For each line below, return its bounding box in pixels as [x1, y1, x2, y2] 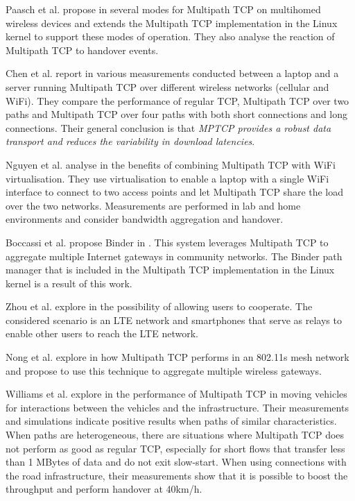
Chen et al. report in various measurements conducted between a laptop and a [6, 66, 339, 80]
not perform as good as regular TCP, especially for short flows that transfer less [6, 441, 345, 455]
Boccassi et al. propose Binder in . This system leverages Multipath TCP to [6, 235, 329, 249]
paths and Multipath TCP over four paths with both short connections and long [6, 107, 348, 121]
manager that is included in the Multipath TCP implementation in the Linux [6, 262, 335, 277]
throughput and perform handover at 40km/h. [6, 482, 202, 496]
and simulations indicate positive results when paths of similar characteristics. [6, 414, 337, 428]
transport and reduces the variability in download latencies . [6, 134, 255, 148]
